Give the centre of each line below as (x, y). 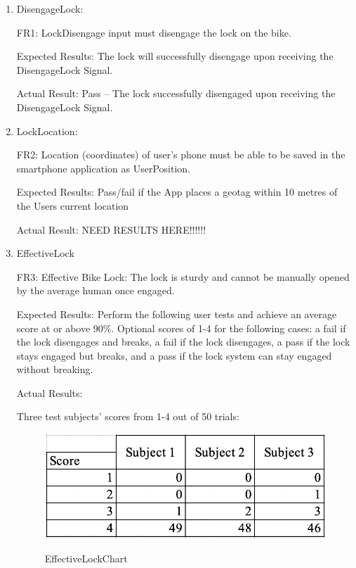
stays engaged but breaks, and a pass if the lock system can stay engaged (174, 355)
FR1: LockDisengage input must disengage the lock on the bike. (154, 32)
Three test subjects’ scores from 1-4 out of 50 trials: (128, 416)
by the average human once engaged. (95, 290)
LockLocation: (47, 131)
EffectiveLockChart (86, 558)
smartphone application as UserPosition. (103, 168)
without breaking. (55, 369)
